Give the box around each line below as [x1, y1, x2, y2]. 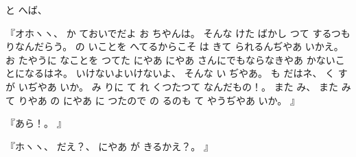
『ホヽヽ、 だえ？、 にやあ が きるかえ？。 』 [5, 138, 214, 153]
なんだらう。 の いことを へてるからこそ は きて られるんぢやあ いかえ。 [14, 39, 344, 53]
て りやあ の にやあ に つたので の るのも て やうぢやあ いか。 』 [5, 93, 300, 107]
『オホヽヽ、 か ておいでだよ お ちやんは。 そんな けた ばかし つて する [5, 25, 331, 40]
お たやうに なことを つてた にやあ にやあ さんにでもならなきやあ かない [5, 52, 335, 67]
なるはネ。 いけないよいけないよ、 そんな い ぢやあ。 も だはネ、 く [24, 66, 335, 80]
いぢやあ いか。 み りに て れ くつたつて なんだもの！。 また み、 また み [18, 79, 351, 93]
